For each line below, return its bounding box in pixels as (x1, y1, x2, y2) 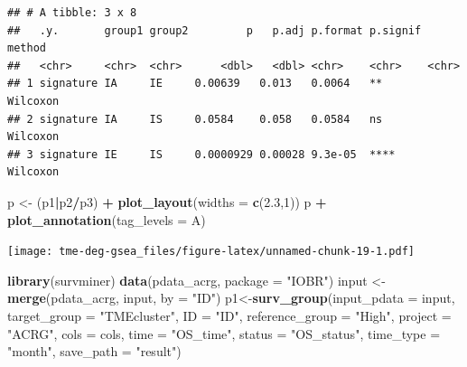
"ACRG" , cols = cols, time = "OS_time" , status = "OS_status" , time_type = (7, 324, 441, 343)
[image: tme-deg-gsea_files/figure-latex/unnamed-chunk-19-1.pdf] (7, 245, 416, 259)
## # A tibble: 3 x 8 (7, 6, 137, 19)
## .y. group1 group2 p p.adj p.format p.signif (7, 24, 422, 37)
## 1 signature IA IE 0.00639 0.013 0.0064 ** (7, 77, 383, 90)
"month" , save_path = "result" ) (7, 342, 182, 361)
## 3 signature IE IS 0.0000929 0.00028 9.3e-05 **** (7, 147, 396, 161)
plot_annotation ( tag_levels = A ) (7, 210, 206, 229)
